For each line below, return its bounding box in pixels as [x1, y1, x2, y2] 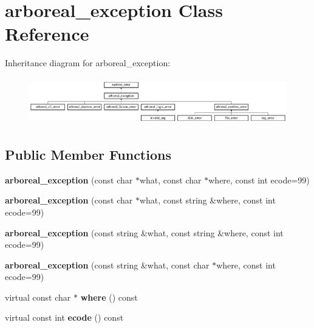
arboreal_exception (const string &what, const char [5, 258, 210, 271]
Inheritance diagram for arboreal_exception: [5, 56, 171, 69]
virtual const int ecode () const [5, 311, 124, 324]
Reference [5, 21, 89, 46]
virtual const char [5, 290, 71, 303]
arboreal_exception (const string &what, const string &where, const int [5, 226, 284, 239]
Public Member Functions [5, 145, 171, 163]
